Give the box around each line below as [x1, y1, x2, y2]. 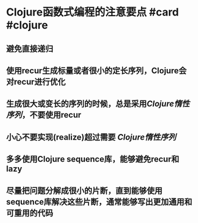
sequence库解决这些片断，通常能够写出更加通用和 [6, 197, 193, 207]
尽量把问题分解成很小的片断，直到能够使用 [6, 186, 162, 196]
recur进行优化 [14, 77, 66, 87]
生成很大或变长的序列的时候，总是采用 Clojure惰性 [6, 99, 190, 109]
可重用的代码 [6, 208, 54, 218]
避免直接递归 [6, 43, 54, 54]
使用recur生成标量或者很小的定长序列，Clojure [6, 65, 179, 76]
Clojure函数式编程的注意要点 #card [6, 5, 180, 19]
